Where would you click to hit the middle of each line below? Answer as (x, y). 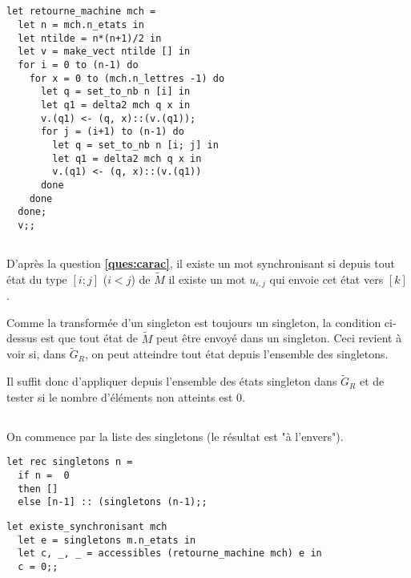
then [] (38, 489)
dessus (22, 338)
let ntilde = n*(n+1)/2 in (90, 38)
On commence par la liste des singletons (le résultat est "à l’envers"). (175, 436)
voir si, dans (36, 354)
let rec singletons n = (70, 462)
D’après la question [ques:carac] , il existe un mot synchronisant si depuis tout (201, 263)
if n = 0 (44, 476)
